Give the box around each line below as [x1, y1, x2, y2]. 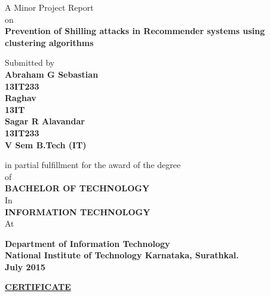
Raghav [5, 91, 36, 104]
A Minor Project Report [5, 1, 94, 13]
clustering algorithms [5, 36, 94, 48]
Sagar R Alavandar [5, 115, 85, 127]
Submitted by [5, 56, 55, 69]
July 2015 [5, 260, 45, 273]
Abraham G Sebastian [5, 68, 99, 80]
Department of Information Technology [5, 237, 170, 249]
